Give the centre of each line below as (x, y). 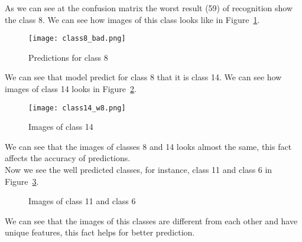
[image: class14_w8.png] (77, 108)
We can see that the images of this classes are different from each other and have (151, 220)
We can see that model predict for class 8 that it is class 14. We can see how (143, 77)
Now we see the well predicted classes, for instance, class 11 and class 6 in (139, 170)
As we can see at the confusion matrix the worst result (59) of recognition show (149, 8)
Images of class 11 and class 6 (82, 201)
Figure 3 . (22, 181)
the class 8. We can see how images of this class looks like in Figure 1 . (132, 19)
